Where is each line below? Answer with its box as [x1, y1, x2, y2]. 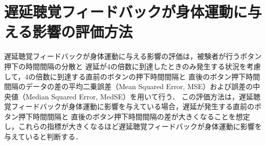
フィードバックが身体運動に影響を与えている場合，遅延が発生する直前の [11, 101, 255, 112]
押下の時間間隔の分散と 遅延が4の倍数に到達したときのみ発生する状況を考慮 [4, 60, 261, 71]
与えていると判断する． [4, 131, 83, 142]
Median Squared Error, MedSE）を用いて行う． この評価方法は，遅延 [25, 91, 254, 101]
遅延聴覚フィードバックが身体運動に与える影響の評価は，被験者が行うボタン [4, 51, 262, 61]
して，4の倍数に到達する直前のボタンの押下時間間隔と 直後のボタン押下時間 [4, 71, 260, 81]
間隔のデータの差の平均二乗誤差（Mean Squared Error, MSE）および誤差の [4, 81, 253, 92]
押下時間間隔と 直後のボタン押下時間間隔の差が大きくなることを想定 [18, 111, 250, 121]
